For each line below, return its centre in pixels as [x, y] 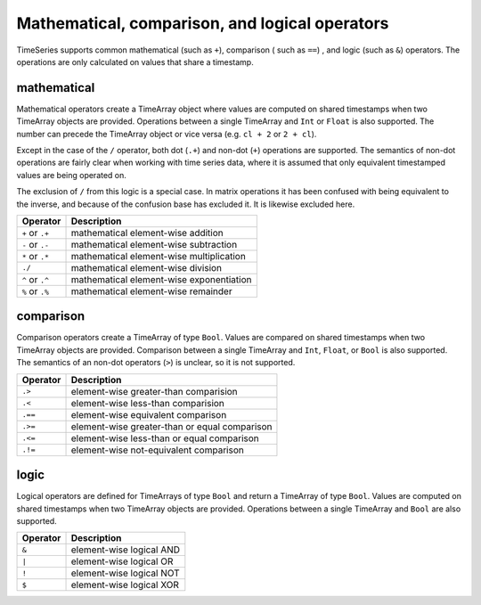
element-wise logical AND [126, 550]
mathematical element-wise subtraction [154, 244]
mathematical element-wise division [147, 267]
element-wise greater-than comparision [154, 391]
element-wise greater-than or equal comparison [171, 426]
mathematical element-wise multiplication [159, 256]
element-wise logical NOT [125, 573]
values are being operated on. [71, 175]
